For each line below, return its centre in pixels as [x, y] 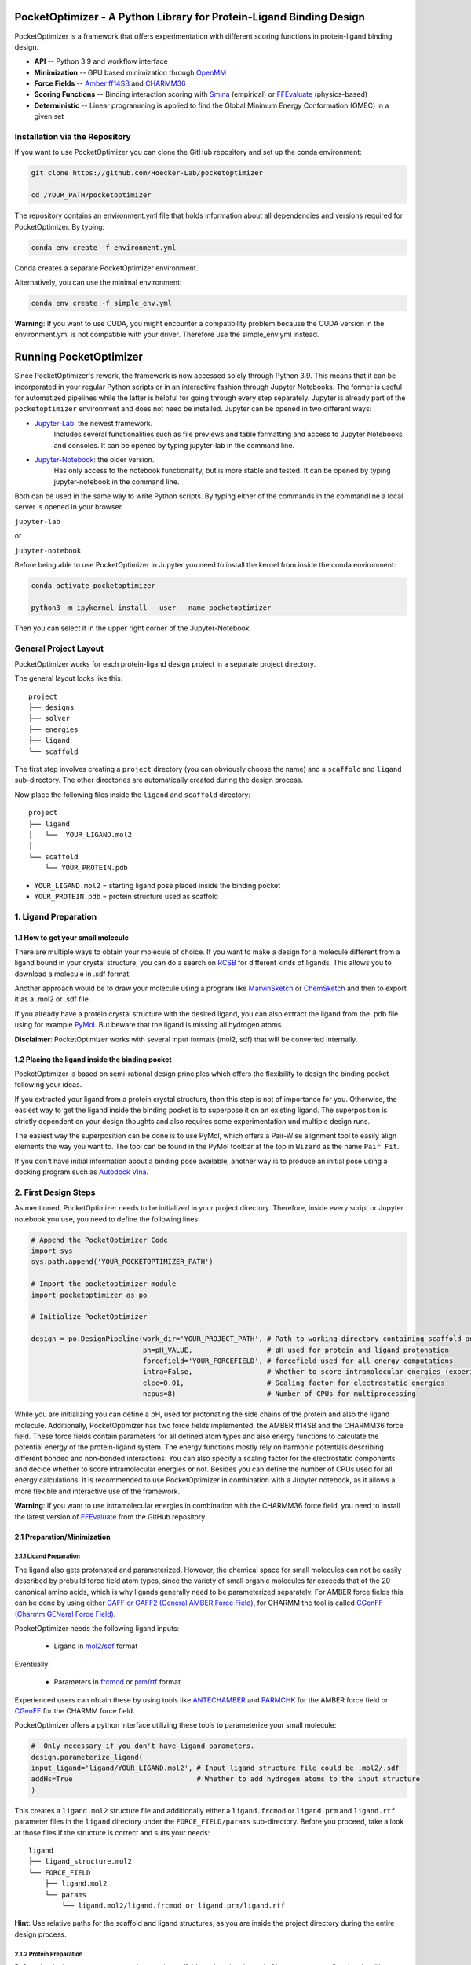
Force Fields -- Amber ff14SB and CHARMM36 [110, 83]
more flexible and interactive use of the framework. [97, 1491]
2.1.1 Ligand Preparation [47, 1556]
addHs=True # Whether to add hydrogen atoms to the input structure [225, 1779]
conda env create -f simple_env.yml [102, 303]
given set [49, 116]
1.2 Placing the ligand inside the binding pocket [93, 1059]
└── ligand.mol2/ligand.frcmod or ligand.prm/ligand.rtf [173, 1905]
